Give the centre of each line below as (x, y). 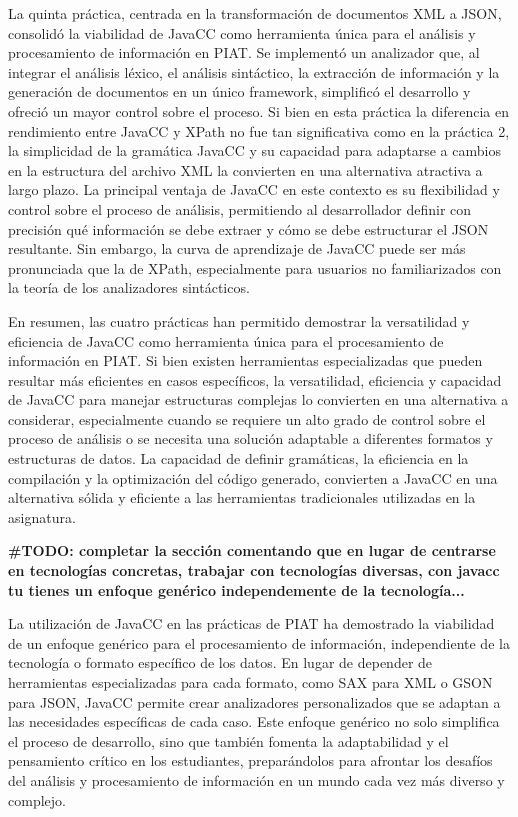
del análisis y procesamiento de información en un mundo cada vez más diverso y (256, 779)
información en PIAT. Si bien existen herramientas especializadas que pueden (245, 360)
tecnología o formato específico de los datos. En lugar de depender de (220, 662)
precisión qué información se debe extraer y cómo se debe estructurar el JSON (248, 228)
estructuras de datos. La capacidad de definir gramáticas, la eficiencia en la (238, 458)
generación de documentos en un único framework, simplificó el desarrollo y (239, 91)
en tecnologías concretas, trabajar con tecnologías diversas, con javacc (254, 570)
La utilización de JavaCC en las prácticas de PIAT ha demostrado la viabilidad (251, 623)
